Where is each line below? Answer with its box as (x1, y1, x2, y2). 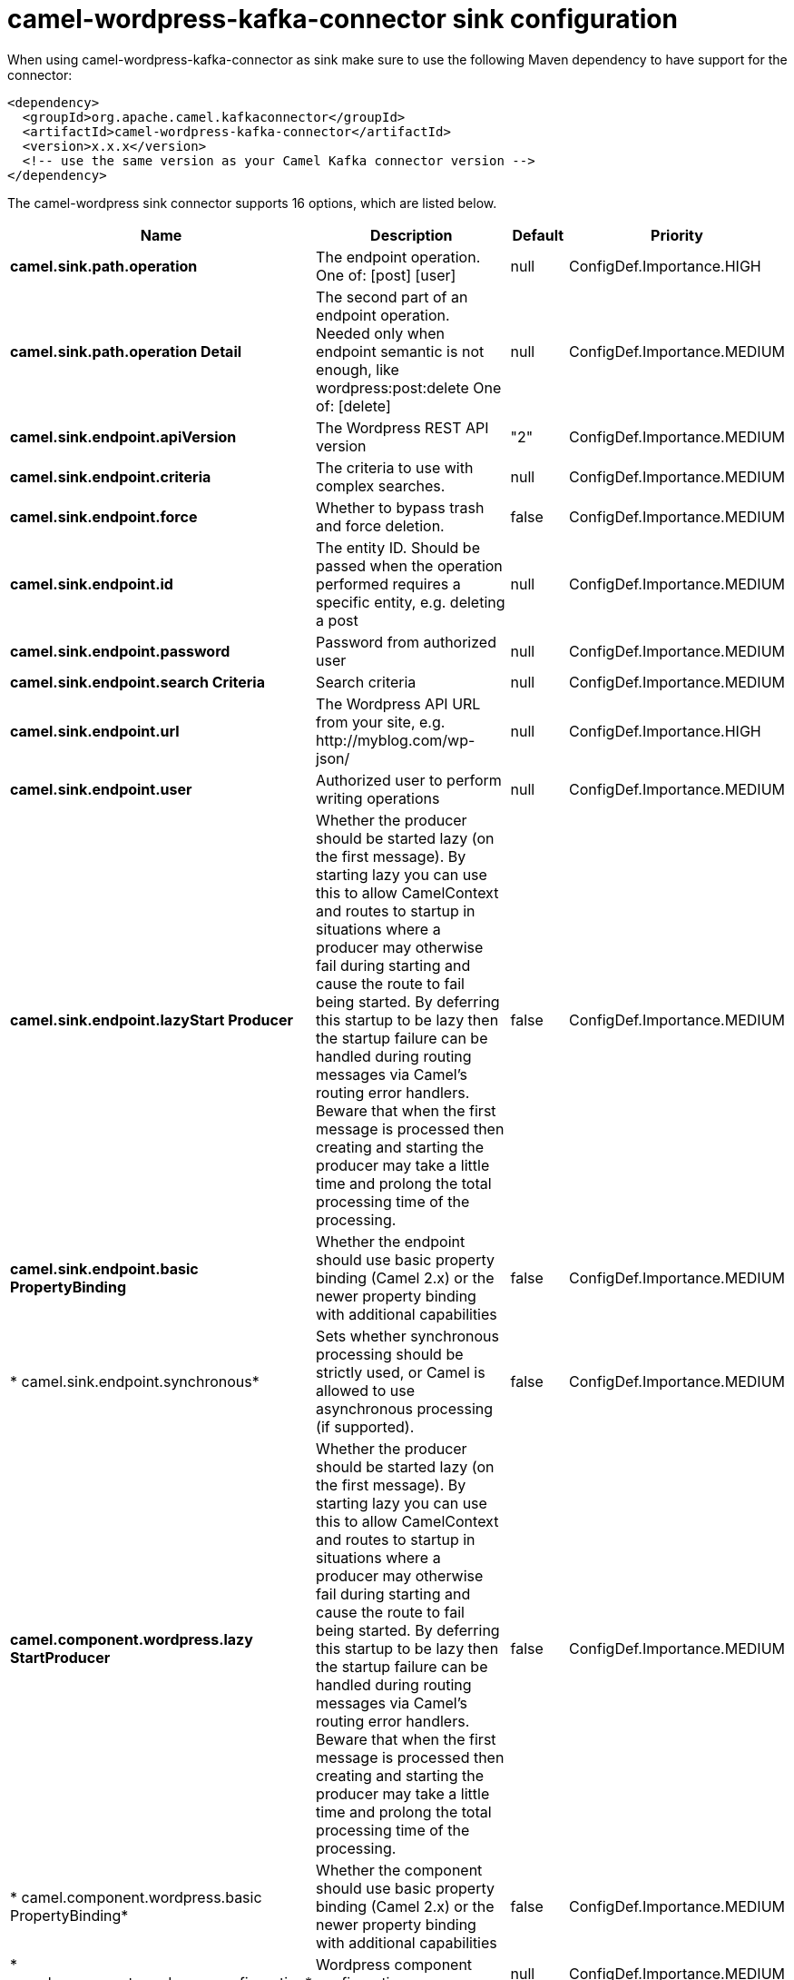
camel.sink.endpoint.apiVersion (10, 427, 237, 446)
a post (316, 610, 358, 629)
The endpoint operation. (316, 247, 481, 266)
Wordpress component (316, 1955, 473, 1974)
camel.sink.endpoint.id (10, 574, 173, 593)
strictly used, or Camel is (316, 1362, 485, 1381)
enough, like (316, 360, 399, 379)
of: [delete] (316, 396, 391, 415)
